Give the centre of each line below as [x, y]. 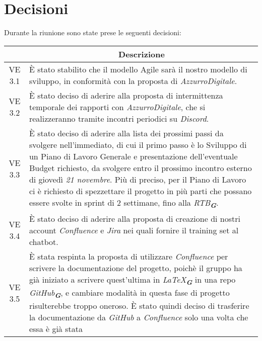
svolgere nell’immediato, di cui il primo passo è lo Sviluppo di [138, 144]
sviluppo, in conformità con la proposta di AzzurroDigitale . [133, 80]
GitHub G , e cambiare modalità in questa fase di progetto [129, 293]
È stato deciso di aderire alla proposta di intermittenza [126, 95]
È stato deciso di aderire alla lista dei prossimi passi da [126, 133]
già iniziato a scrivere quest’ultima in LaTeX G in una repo [132, 280]
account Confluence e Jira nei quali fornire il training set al [134, 230]
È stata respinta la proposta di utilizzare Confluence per [128, 256]
